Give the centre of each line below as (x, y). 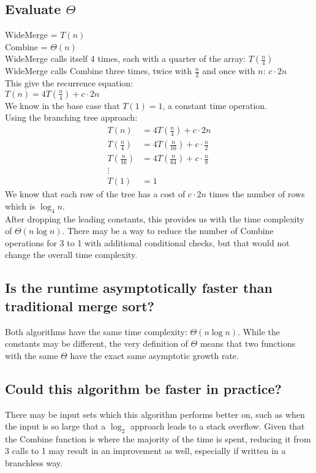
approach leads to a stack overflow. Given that (217, 426)
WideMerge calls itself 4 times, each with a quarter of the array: (126, 59)
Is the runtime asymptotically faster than (139, 288)
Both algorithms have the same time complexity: (96, 331)
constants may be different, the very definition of (96, 343)
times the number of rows (257, 194)
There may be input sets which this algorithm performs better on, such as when (155, 414)
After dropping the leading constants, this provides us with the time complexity (155, 218)
